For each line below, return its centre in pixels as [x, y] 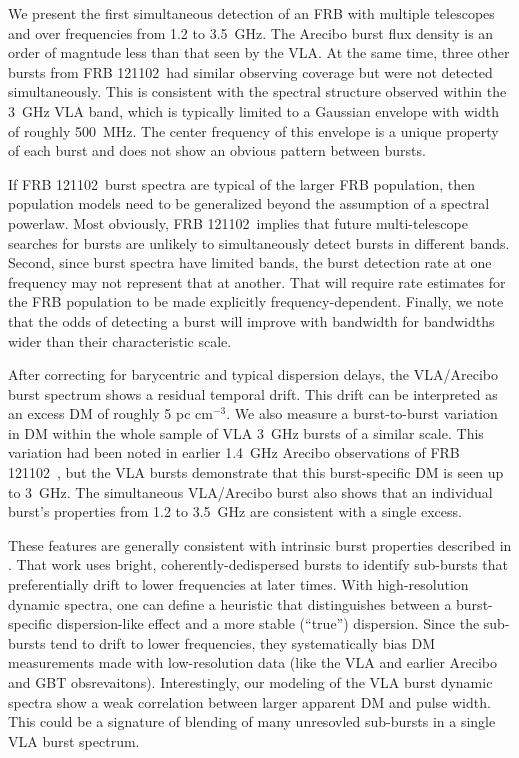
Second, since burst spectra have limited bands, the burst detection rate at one [250, 262]
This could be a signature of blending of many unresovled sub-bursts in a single [252, 721]
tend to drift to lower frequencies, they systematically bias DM [243, 642]
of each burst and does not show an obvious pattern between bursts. [217, 150]
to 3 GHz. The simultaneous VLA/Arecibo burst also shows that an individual [250, 491]
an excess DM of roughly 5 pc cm [110, 413]
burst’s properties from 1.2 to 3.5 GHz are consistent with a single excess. [235, 511]
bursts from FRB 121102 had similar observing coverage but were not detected [250, 71]
